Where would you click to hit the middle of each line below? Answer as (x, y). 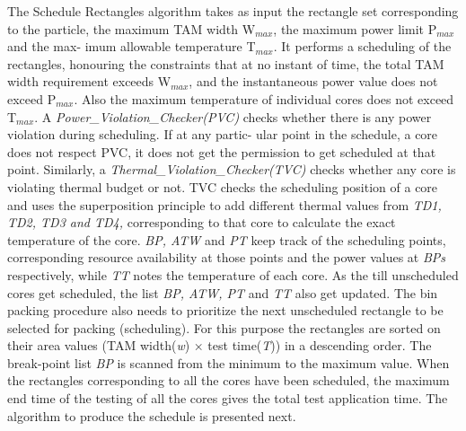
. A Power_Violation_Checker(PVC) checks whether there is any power (233, 116)
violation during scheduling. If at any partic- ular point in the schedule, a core (223, 134)
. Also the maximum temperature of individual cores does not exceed (264, 98)
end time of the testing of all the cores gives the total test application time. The (228, 398)
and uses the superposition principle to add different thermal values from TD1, (224, 204)
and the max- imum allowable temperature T (132, 46)
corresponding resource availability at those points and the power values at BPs (227, 257)
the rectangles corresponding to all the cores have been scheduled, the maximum (229, 380)
